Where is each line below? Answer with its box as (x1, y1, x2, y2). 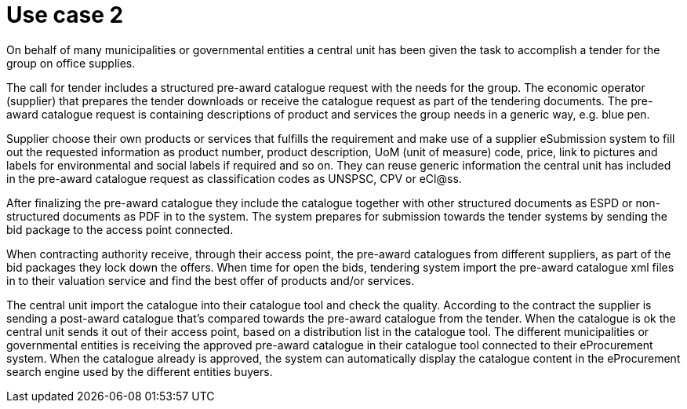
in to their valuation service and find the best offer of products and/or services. (6, 273, 415, 287)
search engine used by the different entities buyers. (6, 364, 273, 378)
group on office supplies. (6, 56, 136, 70)
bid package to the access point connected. (6, 222, 234, 236)
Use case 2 (6, 2, 124, 28)
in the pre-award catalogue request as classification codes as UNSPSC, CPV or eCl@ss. (6, 171, 462, 185)
